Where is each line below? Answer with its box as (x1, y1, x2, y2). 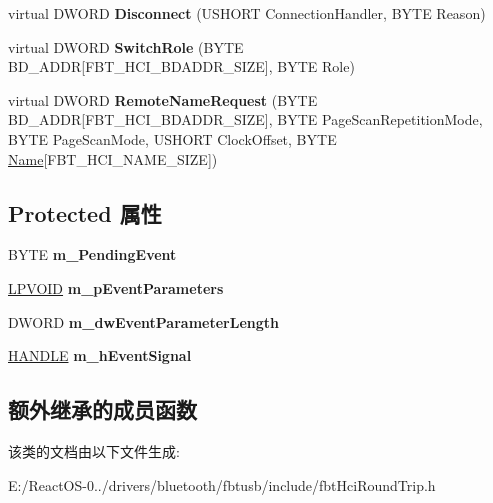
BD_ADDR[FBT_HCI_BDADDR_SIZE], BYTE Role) (8, 56, 355, 77)
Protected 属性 (8, 197, 162, 228)
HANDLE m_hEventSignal (8, 345, 192, 366)
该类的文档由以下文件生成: (8, 440, 180, 461)
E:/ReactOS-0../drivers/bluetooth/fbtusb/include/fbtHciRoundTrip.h (8, 474, 436, 495)
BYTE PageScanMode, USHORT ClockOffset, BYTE (8, 128, 337, 149)
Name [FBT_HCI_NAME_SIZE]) (8, 148, 218, 169)
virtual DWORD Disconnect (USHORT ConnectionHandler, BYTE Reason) (8, 3, 486, 23)
